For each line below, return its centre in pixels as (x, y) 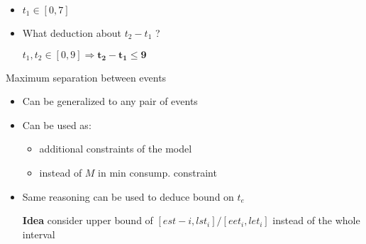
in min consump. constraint (157, 172)
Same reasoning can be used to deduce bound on (128, 196)
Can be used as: (57, 124)
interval (39, 234)
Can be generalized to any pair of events (110, 101)
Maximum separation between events (86, 77)
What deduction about (72, 33)
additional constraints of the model (116, 149)
